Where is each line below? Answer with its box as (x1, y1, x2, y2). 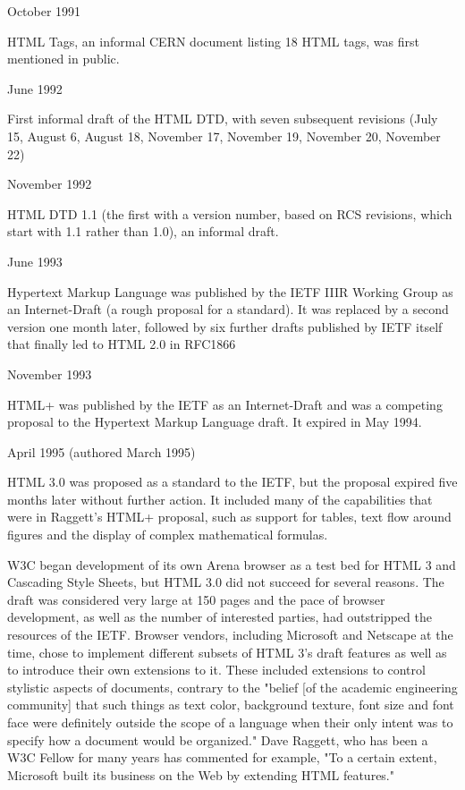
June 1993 (7, 251, 63, 270)
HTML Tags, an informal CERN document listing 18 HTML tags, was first (7, 31, 419, 50)
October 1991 (7, 2, 81, 20)
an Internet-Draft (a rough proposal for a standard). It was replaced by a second (7, 300, 449, 319)
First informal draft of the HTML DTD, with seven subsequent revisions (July (7, 109, 438, 128)
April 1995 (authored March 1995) (7, 442, 196, 461)
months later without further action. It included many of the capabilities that (7, 489, 433, 508)
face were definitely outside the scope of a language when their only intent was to (7, 713, 453, 731)
